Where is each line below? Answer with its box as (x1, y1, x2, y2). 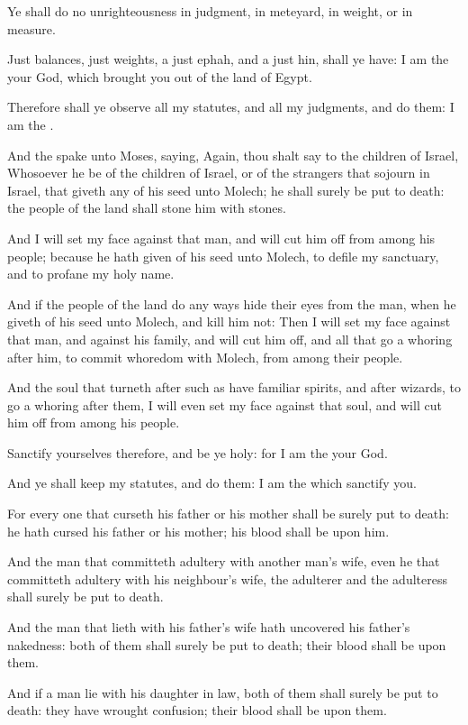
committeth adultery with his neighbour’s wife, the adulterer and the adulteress (7, 569, 447, 588)
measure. (7, 19, 56, 38)
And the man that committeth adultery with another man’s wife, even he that (7, 552, 440, 571)
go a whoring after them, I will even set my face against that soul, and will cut (7, 395, 442, 414)
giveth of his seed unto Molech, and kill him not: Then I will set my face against (7, 312, 451, 331)
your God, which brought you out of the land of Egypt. (7, 67, 312, 86)
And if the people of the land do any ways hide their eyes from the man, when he (7, 294, 456, 313)
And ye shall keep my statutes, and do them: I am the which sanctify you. (7, 473, 417, 492)
